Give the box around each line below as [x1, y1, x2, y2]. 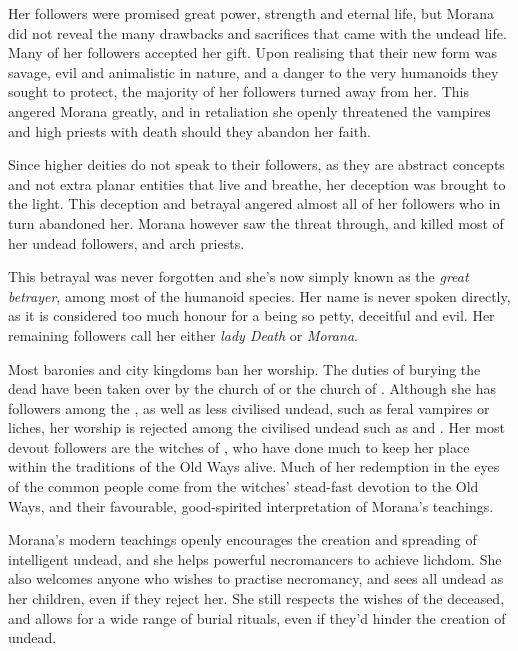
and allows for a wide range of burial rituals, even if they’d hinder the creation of [8, 607, 506, 628]
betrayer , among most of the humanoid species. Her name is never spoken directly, [8, 285, 511, 306]
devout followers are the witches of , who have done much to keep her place [8, 436, 470, 457]
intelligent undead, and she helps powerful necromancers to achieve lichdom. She [8, 548, 502, 569]
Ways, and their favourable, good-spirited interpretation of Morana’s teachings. [8, 495, 494, 516]
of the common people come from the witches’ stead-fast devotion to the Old [8, 476, 479, 497]
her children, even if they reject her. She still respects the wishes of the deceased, [8, 588, 505, 609]
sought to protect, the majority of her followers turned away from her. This [8, 81, 469, 102]
